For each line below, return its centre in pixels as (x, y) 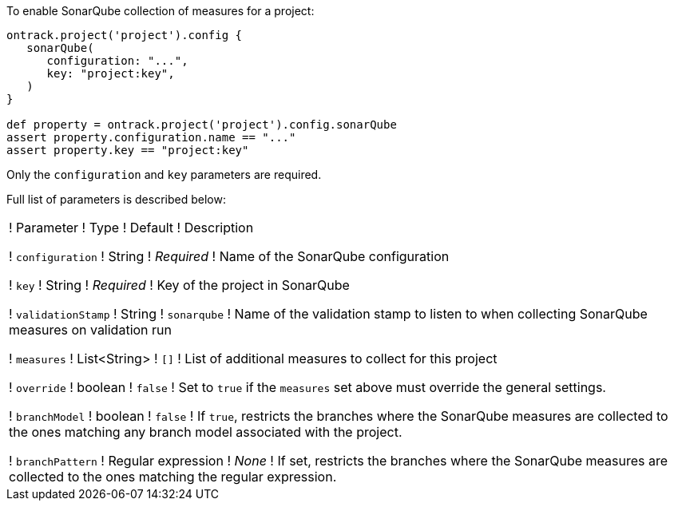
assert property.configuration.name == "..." (151, 137)
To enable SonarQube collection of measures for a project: (161, 11)
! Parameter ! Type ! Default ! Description (131, 228)
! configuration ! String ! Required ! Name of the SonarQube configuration (229, 256)
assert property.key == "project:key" (128, 150)
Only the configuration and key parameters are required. (164, 174)
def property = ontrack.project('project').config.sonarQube (202, 125)
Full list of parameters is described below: (116, 199)
